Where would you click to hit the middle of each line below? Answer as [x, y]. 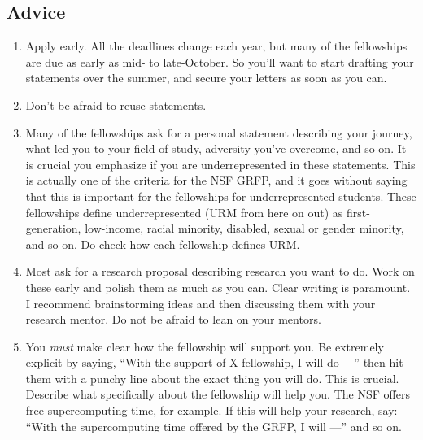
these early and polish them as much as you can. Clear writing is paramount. [218, 287]
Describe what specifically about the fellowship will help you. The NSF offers [218, 394]
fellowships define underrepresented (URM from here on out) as [184, 212]
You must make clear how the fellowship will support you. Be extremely [205, 346]
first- [358, 212]
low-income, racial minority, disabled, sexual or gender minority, [244, 228]
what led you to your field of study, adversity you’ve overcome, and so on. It [216, 148]
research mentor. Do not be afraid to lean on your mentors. [173, 319]
